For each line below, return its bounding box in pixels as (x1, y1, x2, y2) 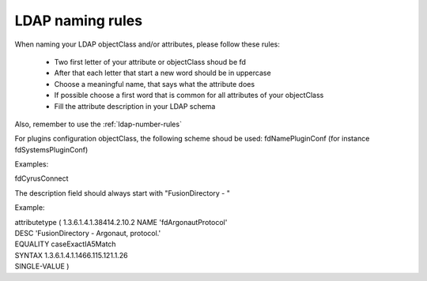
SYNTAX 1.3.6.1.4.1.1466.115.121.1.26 (14, 250, 128, 260)
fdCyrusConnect (14, 174, 69, 183)
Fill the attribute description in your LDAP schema (54, 101, 216, 111)
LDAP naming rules (14, 12, 142, 29)
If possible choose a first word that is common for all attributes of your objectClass (54, 91, 324, 100)
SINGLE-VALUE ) (14, 261, 70, 272)
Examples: (14, 159, 49, 169)
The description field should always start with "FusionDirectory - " (14, 188, 231, 197)
